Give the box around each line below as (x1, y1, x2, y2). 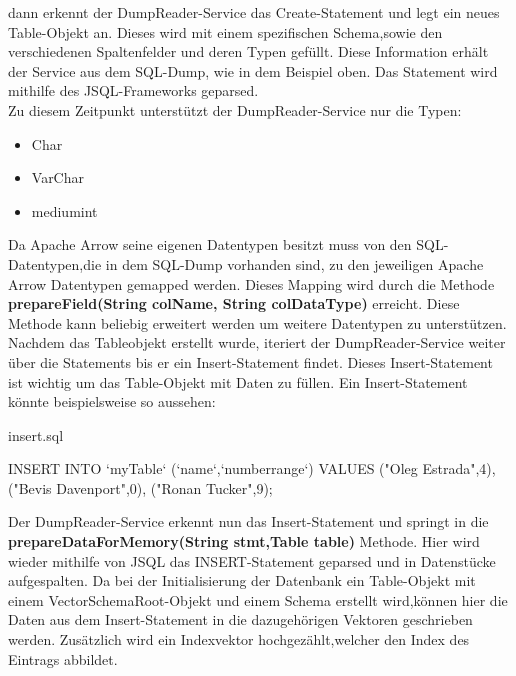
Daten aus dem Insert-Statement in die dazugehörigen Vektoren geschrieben (8, 609, 473, 630)
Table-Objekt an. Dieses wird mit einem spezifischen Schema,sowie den (8, 21, 443, 42)
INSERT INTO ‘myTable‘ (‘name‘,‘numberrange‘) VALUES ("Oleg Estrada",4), (8, 458, 496, 479)
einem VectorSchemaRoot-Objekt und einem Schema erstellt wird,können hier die (8, 589, 508, 610)
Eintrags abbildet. (8, 648, 118, 669)
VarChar (31, 167, 85, 188)
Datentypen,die (8, 253, 102, 274)
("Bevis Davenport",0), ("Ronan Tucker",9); (8, 477, 273, 498)
